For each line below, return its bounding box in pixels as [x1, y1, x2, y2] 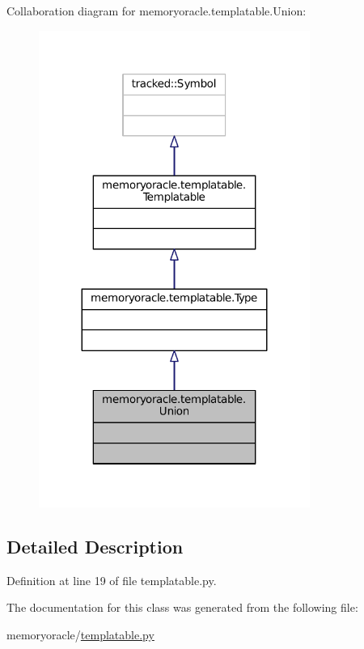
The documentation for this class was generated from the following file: [6, 599, 358, 616]
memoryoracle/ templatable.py [6, 626, 154, 643]
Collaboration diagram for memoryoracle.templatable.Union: [6, 2, 307, 19]
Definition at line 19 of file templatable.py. [6, 571, 217, 588]
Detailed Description [6, 533, 184, 558]
